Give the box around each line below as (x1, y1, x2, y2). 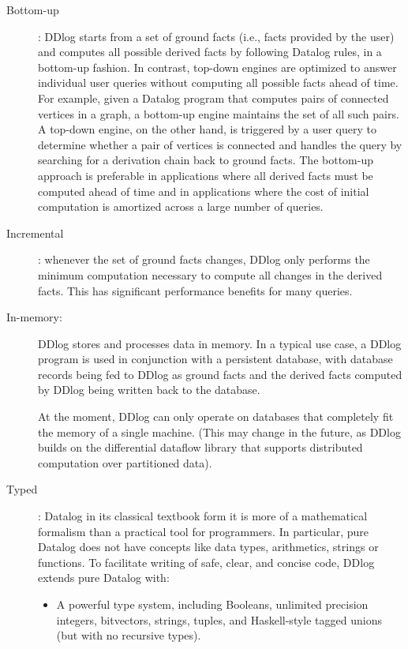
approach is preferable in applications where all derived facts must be (38, 167, 373, 183)
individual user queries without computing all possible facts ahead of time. (38, 74, 399, 91)
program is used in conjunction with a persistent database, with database (38, 351, 393, 367)
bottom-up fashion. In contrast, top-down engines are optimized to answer (38, 58, 397, 75)
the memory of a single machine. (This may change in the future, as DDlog (38, 423, 401, 440)
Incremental (6, 224, 64, 241)
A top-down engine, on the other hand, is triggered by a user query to (38, 121, 376, 137)
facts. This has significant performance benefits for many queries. (38, 282, 353, 298)
